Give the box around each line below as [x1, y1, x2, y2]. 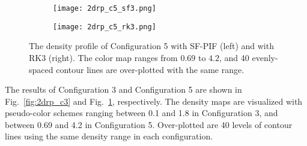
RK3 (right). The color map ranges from [29, 51, 178, 63]
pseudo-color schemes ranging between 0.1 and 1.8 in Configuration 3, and [5, 107, 278, 119]
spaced [29, 63, 53, 75]
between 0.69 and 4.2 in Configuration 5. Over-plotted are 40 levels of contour [5, 118, 293, 130]
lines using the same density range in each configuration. [5, 130, 213, 142]
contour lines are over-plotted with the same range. [56, 63, 245, 75]
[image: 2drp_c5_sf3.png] [53, 4, 156, 13]
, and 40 [219, 51, 249, 63]
